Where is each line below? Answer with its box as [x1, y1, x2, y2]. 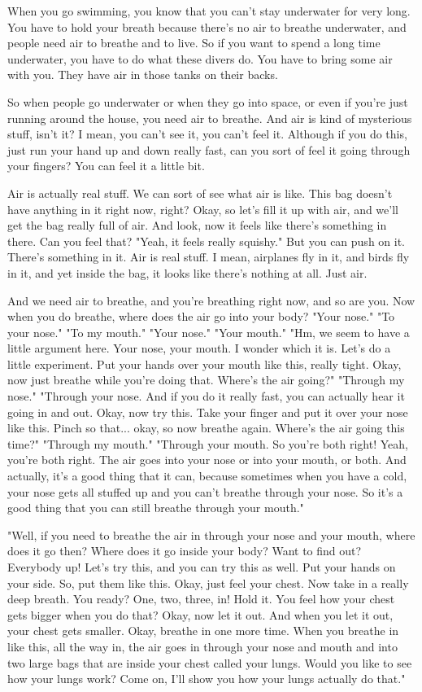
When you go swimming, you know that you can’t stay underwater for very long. [7, 2, 411, 19]
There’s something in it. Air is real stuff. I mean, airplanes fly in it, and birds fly [7, 248, 410, 265]
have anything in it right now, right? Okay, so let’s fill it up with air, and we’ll [7, 200, 398, 217]
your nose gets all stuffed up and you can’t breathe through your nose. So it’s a [7, 483, 403, 500]
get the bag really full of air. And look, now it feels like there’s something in [7, 217, 387, 234]
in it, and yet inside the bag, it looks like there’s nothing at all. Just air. [7, 264, 368, 281]
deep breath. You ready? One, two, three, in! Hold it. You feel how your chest [7, 590, 395, 607]
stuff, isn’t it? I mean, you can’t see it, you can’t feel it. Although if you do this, [7, 125, 407, 142]
